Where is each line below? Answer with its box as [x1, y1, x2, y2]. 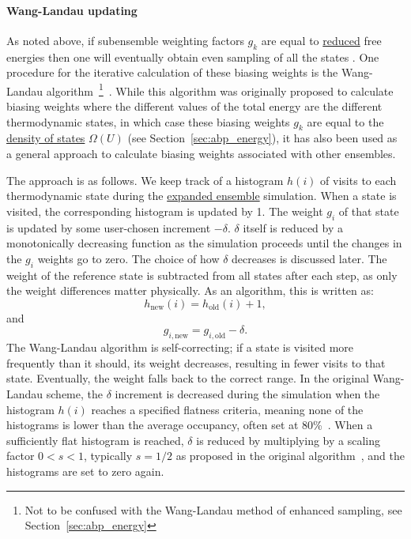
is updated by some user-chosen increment [6, 219, 211, 236]
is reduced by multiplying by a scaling [196, 432, 381, 448]
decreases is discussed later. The [232, 250, 387, 266]
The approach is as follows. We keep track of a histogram [6, 171, 284, 188]
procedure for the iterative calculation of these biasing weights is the [6, 64, 338, 81]
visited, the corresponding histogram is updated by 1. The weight [6, 202, 323, 219]
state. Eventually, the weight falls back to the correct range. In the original [6, 370, 370, 386]
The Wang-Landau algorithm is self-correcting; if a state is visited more [6, 339, 353, 356]
